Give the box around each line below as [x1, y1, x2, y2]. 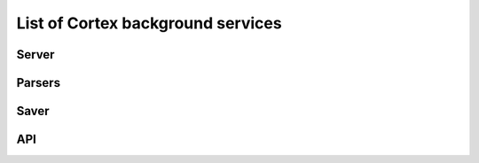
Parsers [16, 75, 61, 90]
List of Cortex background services [16, 13, 283, 33]
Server [16, 47, 55, 62]
